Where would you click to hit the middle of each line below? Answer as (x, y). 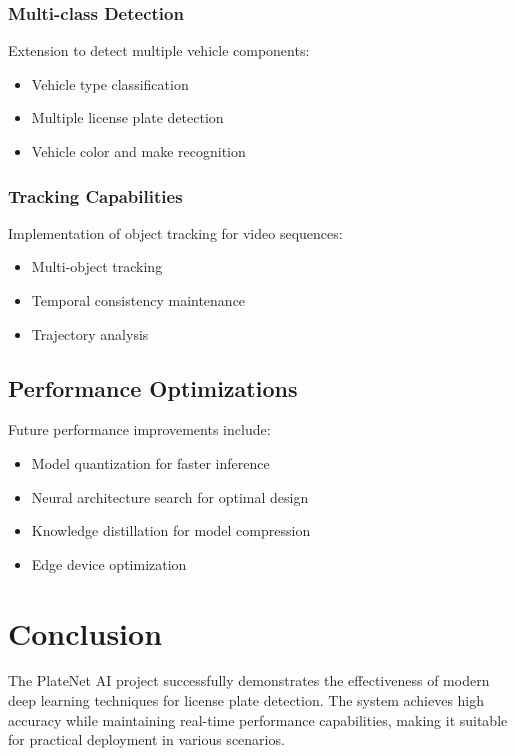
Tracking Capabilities (95, 195)
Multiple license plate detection (127, 117)
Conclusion (85, 632)
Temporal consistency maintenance (138, 300)
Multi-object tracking (97, 266)
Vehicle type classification (110, 83)
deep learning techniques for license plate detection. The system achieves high (246, 700)
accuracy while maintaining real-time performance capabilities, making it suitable (258, 719)
